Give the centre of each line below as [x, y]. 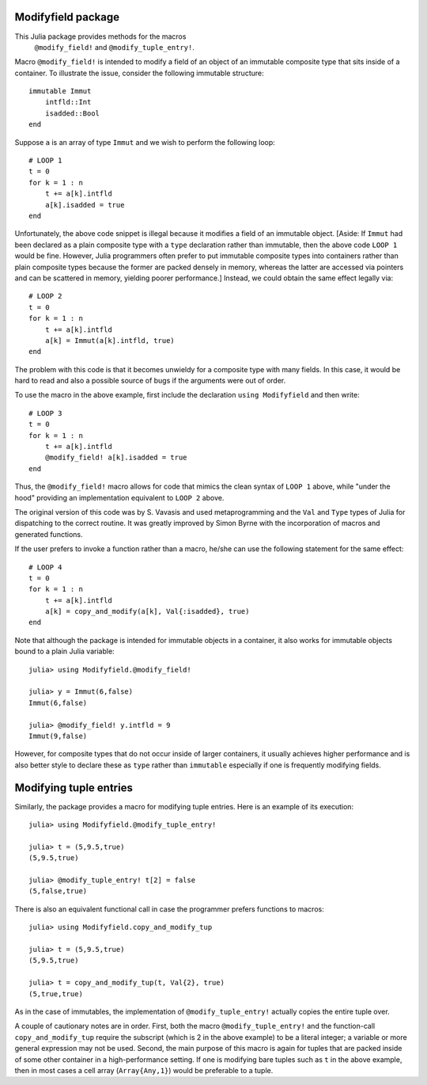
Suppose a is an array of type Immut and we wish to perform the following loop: [145, 142]
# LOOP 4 [45, 567]
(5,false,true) [58, 891]
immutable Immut [60, 91]
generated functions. [49, 534]
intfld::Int [68, 102]
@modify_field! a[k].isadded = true [116, 458]
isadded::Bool [72, 113]
